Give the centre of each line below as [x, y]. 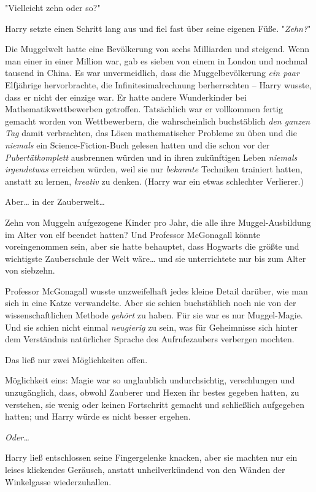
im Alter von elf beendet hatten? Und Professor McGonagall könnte [133, 234]
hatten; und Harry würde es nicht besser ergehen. [98, 416]
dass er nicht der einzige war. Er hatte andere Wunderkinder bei [126, 97]
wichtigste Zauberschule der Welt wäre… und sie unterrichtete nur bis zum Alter [156, 258]
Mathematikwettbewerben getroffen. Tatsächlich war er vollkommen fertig [144, 109]
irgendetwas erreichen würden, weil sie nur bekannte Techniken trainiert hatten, [154, 169]
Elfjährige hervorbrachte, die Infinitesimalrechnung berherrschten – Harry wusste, [158, 84]
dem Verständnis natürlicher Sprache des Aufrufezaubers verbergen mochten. [150, 339]
